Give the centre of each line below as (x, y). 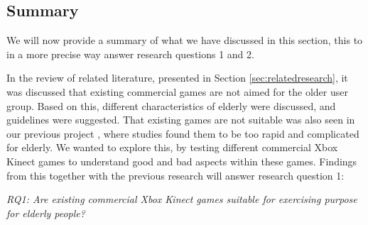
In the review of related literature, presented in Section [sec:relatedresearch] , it (177, 78)
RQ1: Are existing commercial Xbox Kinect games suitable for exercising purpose (182, 199)
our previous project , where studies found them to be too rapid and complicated (183, 133)
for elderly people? (46, 213)
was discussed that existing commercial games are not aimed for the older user (177, 91)
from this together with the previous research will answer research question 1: (175, 175)
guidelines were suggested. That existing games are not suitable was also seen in (181, 120)
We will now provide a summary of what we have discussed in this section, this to (185, 40)
